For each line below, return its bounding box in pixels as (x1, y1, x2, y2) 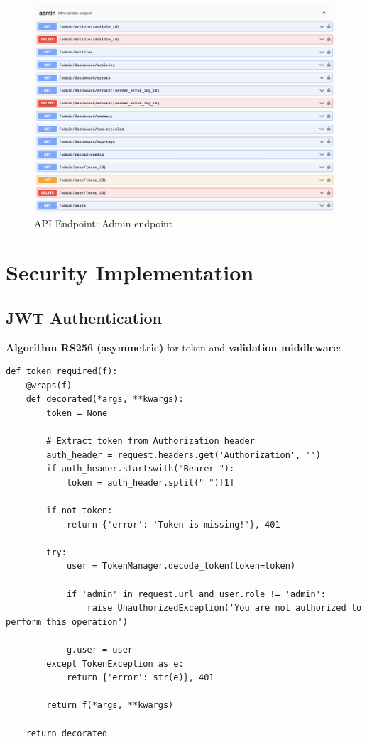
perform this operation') (6, 616, 128, 627)
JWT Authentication (6, 306, 163, 328)
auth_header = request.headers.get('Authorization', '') (46, 449, 321, 460)
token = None (46, 408, 108, 418)
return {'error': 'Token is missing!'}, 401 (66, 519, 280, 530)
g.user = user (66, 644, 133, 655)
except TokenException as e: (46, 658, 184, 669)
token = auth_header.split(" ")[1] (66, 477, 235, 488)
